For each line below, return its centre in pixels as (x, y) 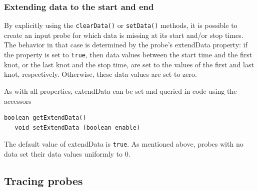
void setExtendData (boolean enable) (77, 127)
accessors (18, 100)
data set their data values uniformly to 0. (67, 153)
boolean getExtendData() (45, 118)
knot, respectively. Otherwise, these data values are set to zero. (100, 74)
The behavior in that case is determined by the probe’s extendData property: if (126, 45)
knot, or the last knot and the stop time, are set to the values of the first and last (129, 64)
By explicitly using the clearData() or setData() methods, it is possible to (121, 25)
